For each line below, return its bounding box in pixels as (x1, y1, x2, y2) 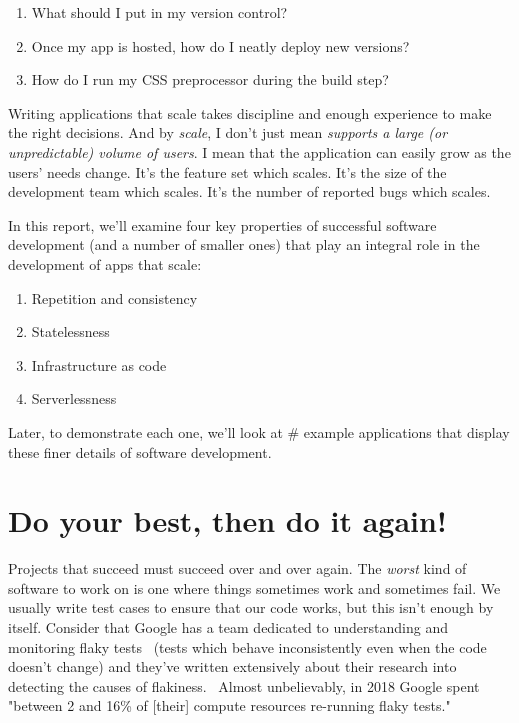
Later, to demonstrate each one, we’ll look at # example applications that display (8, 421, 510, 442)
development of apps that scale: (8, 253, 202, 274)
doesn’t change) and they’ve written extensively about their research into (8, 656, 457, 677)
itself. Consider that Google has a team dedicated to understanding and (8, 617, 448, 637)
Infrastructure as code (31, 354, 167, 375)
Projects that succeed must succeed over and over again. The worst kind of (8, 558, 467, 579)
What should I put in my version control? (31, 2, 288, 22)
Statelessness (31, 321, 110, 342)
